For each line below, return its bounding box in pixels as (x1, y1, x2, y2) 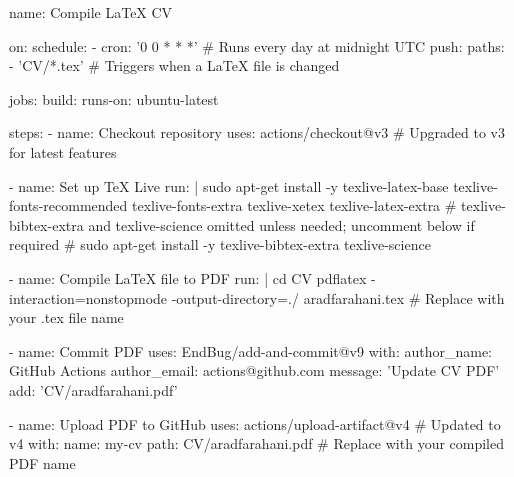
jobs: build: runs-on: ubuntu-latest (9, 88, 219, 109)
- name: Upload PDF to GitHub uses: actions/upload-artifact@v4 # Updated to (9, 413, 501, 434)
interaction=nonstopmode (9, 287, 168, 308)
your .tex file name (9, 307, 124, 328)
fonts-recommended (9, 195, 128, 216)
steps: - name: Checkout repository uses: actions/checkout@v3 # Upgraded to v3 (9, 122, 505, 143)
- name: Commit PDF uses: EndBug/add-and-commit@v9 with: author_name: (9, 340, 493, 361)
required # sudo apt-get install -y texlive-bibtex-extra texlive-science (9, 234, 431, 255)
